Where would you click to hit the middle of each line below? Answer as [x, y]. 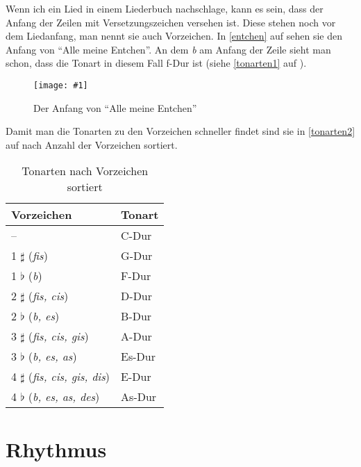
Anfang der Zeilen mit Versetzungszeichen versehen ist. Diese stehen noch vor [171, 22]
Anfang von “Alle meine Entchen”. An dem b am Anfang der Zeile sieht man [168, 49]
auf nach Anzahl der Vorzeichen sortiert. [92, 144]
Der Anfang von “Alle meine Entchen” [115, 107]
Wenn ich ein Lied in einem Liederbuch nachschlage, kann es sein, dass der [165, 8]
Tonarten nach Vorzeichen [85, 171]
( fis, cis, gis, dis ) [69, 377]
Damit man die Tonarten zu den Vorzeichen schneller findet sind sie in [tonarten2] [180, 131]
